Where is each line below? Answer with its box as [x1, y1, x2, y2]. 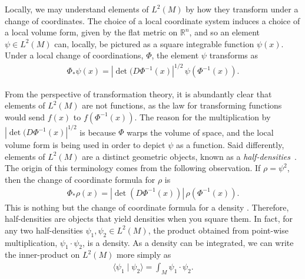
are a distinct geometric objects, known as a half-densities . [82, 150, 297, 162]
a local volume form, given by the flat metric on [5, 26, 178, 38]
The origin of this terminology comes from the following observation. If [5, 162, 261, 174]
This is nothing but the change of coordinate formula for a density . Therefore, [5, 201, 289, 213]
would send [5, 110, 45, 123]
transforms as [209, 49, 258, 61]
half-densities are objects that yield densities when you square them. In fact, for [5, 212, 293, 225]
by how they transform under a [185, 3, 299, 15]
